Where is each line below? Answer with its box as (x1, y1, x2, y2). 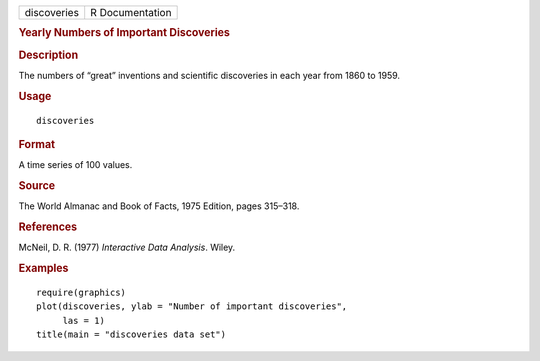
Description (18, 48, 79, 62)
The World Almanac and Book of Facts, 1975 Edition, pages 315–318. (18, 200, 300, 212)
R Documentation (90, 6, 172, 19)
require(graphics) (36, 286, 127, 298)
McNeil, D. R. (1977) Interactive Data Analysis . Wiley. (18, 241, 236, 254)
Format (18, 137, 55, 151)
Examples (18, 261, 69, 275)
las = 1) (62, 315, 105, 326)
